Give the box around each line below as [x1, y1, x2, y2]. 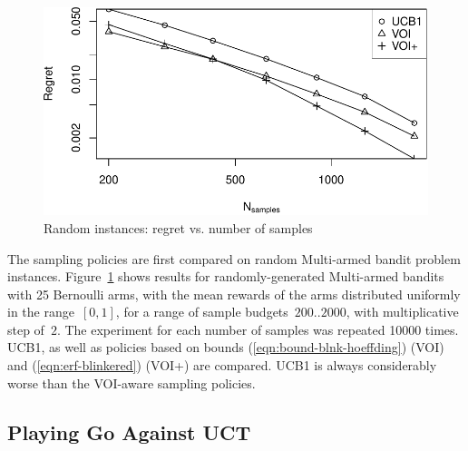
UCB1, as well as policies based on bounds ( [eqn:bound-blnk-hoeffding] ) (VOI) [7, 338, 444, 357]
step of [7, 319, 44, 338]
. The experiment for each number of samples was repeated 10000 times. [56, 319, 459, 338]
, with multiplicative [346, 302, 459, 321]
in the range [7, 302, 74, 321]
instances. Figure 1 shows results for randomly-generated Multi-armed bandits [7, 267, 444, 286]
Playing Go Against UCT [7, 417, 251, 446]
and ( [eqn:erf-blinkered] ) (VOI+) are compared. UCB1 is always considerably [7, 356, 437, 375]
